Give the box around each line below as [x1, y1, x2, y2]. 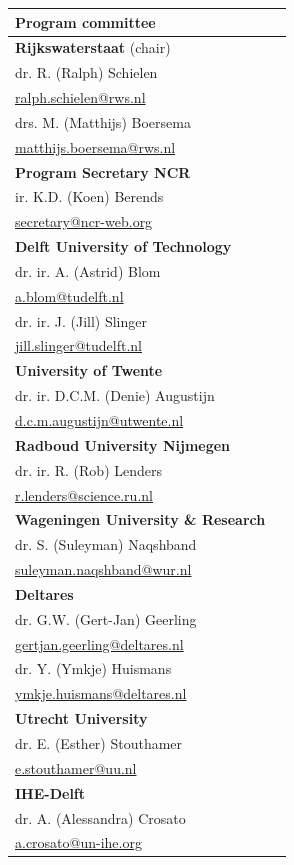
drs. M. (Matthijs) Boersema [15, 111, 191, 132]
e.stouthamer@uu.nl [15, 757, 137, 778]
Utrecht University [15, 708, 148, 729]
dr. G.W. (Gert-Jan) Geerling [15, 608, 197, 629]
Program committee [15, 11, 156, 32]
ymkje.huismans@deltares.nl [15, 683, 187, 704]
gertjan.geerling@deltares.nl [15, 633, 184, 654]
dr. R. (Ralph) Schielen [15, 62, 158, 83]
